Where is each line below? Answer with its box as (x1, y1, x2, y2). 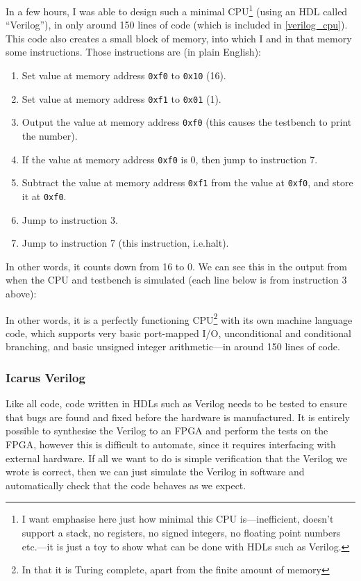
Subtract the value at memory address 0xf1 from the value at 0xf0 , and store (22, 175, 353, 190)
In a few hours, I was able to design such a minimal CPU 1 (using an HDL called (6, 2, 348, 18)
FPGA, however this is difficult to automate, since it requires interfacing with (6, 436, 336, 451)
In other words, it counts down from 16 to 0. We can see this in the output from (6, 259, 348, 273)
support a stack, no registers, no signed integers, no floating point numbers (22, 525, 341, 539)
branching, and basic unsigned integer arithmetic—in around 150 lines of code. (6, 339, 340, 354)
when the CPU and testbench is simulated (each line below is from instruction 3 (6, 272, 347, 287)
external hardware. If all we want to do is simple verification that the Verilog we (6, 450, 347, 465)
